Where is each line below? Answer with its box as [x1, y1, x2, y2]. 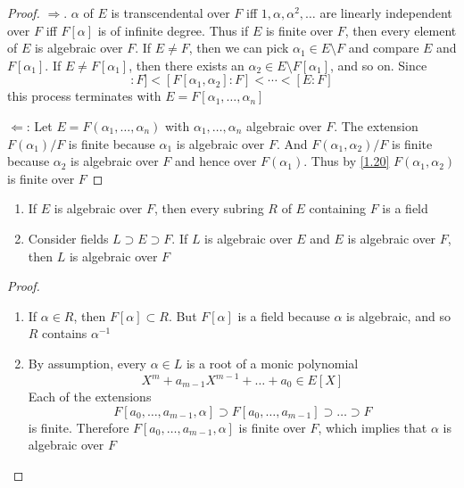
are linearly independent [319, 4, 452, 21]
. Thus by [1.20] [303, 152, 390, 170]
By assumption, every [28, 353, 147, 372]
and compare [348, 38, 419, 57]
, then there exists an [128, 55, 244, 74]
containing [309, 199, 367, 218]
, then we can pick [188, 38, 289, 57]
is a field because [237, 306, 330, 325]
